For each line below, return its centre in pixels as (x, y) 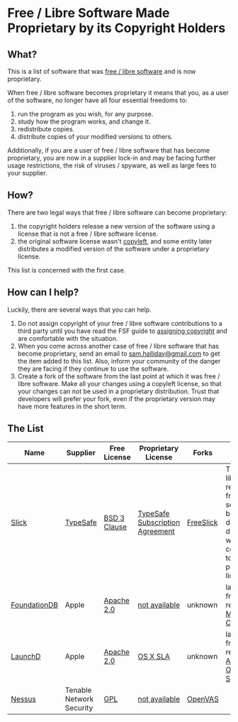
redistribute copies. (46, 129)
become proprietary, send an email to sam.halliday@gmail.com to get (119, 354)
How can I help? (43, 292)
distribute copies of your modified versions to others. (95, 137)
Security (79, 708)
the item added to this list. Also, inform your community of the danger (119, 361)
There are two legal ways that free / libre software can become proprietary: (117, 212)
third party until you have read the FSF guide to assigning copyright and (123, 331)
